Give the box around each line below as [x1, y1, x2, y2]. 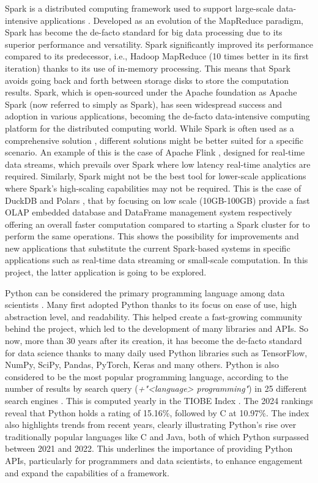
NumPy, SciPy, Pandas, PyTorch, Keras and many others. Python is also [5, 358, 279, 371]
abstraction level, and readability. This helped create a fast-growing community [5, 310, 303, 323]
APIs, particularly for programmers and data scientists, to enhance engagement [5, 454, 303, 466]
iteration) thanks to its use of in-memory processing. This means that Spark [5, 61, 290, 74]
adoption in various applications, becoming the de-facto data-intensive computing [5, 110, 310, 122]
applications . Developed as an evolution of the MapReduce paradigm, [40, 13, 303, 26]
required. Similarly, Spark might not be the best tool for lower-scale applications [5, 170, 306, 182]
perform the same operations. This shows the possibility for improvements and [5, 230, 299, 242]
